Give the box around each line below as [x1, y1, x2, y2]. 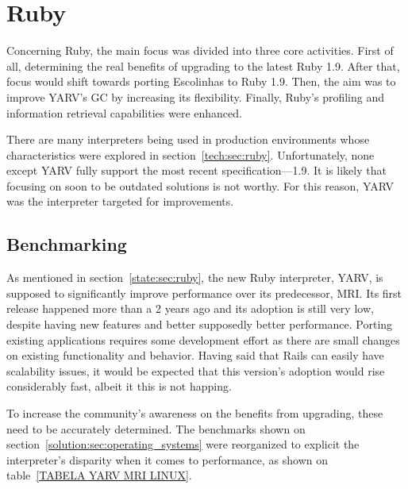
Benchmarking [6, 232, 127, 256]
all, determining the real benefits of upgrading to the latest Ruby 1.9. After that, [6, 57, 400, 74]
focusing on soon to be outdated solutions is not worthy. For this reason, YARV [6, 177, 394, 194]
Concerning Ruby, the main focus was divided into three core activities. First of [6, 42, 394, 59]
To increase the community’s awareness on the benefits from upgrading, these [6, 405, 383, 422]
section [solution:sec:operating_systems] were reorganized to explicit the [6, 436, 360, 452]
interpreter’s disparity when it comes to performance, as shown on [6, 451, 329, 468]
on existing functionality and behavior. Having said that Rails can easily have [6, 347, 384, 364]
